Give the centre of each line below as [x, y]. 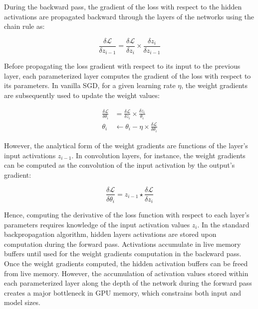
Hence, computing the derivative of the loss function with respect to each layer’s [127, 215]
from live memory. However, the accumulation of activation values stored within [126, 273]
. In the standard [223, 224]
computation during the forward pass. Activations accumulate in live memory [123, 244]
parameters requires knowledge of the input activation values [97, 224]
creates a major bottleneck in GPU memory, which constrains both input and [123, 292]
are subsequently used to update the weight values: [82, 95]
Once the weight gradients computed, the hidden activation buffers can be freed [126, 263]
